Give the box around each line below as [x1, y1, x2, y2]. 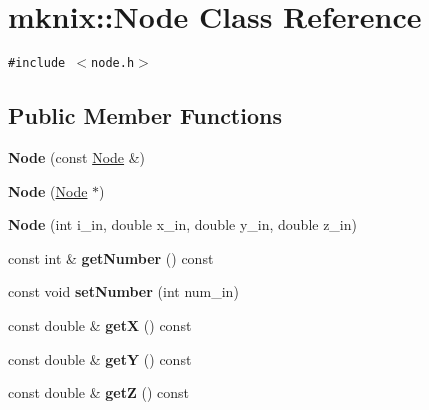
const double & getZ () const [8, 382, 190, 403]
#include [8, 56, 66, 71]
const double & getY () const [8, 348, 192, 369]
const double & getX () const [8, 314, 192, 335]
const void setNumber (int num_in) [8, 281, 239, 302]
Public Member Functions [8, 100, 282, 131]
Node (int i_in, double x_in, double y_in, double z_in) [8, 214, 357, 235]
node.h [91, 56, 135, 71]
